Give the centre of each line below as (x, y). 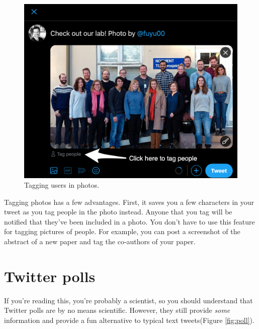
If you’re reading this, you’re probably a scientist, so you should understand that (128, 300)
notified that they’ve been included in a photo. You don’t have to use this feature (129, 221)
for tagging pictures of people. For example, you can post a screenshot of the (122, 231)
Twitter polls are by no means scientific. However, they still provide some (117, 310)
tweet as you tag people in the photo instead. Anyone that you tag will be (118, 212)
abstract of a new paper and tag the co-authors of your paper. (100, 241)
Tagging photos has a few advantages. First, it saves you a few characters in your (129, 202)
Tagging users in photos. (62, 185)
